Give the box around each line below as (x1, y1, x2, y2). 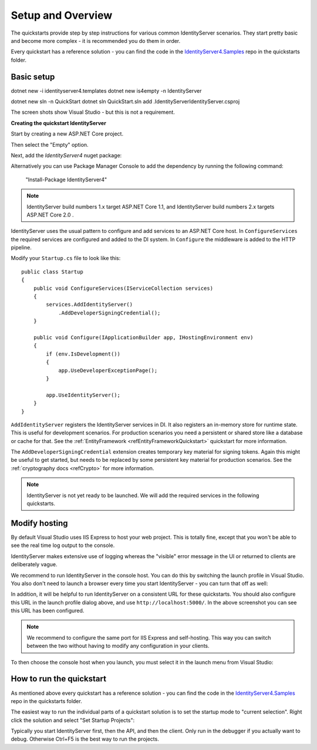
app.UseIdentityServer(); (46, 391, 120, 398)
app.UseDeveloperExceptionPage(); (58, 367, 158, 374)
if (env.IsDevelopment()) (46, 350, 120, 357)
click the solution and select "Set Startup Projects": (11, 717, 135, 724)
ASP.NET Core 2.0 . (26, 211, 74, 218)
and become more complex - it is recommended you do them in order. (11, 37, 181, 44)
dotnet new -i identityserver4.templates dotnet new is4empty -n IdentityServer (11, 87, 202, 94)
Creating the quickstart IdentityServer (11, 119, 107, 126)
